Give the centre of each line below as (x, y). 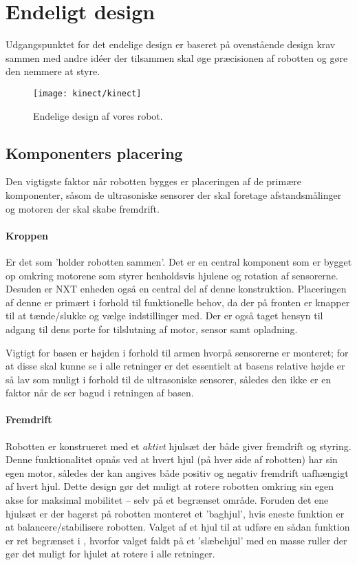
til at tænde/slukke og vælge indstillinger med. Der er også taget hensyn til (164, 316)
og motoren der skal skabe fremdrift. (83, 208)
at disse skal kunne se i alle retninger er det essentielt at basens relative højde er (175, 366)
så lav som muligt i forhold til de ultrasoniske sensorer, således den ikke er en (169, 379)
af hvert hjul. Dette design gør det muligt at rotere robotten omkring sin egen (170, 486)
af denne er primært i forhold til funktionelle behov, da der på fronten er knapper (178, 302)
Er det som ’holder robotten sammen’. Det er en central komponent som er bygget (179, 261)
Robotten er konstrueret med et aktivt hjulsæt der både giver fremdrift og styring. (178, 446)
